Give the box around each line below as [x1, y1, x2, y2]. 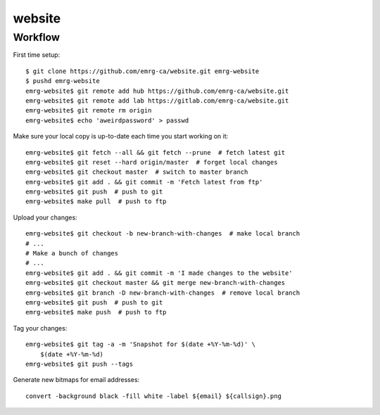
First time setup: [13, 51, 61, 59]
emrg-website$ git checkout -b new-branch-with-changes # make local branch [25, 229, 300, 238]
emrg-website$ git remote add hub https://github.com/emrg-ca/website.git [25, 87, 289, 95]
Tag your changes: [13, 324, 68, 332]
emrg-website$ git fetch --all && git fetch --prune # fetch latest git [25, 148, 286, 156]
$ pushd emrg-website [25, 77, 100, 85]
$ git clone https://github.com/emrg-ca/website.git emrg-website [25, 67, 260, 75]
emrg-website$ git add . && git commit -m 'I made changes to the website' [25, 269, 293, 277]
